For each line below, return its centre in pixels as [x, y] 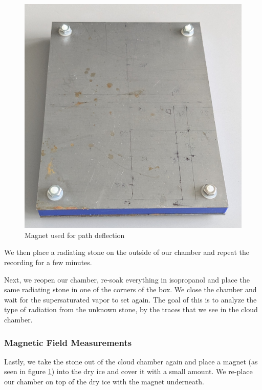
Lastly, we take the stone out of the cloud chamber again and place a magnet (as [131, 361]
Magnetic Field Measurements [68, 342]
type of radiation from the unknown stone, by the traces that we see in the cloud [131, 309]
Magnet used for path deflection [75, 235]
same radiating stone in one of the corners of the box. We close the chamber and [130, 289]
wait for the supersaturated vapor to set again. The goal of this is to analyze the [130, 299]
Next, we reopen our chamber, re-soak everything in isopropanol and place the [127, 279]
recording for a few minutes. [48, 262]
